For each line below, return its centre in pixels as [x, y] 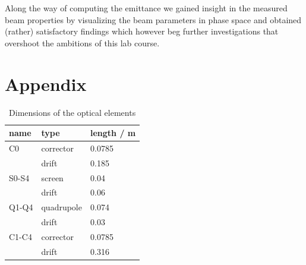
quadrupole [61, 207]
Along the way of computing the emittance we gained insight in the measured [146, 8]
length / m [113, 133]
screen [52, 177]
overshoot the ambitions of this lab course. [82, 42]
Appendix [46, 83]
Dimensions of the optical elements [72, 112]
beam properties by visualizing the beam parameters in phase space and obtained [153, 19]
